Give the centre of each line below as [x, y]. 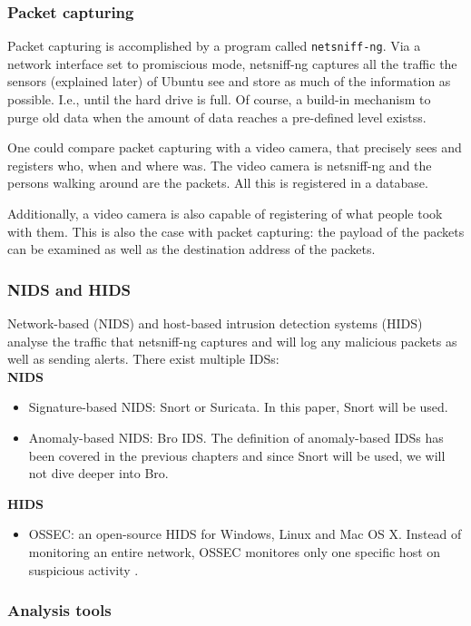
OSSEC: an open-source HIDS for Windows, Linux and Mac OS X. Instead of [245, 534]
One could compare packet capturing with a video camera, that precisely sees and [235, 147]
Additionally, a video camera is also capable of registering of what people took [225, 214]
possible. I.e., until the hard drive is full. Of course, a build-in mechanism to [219, 99]
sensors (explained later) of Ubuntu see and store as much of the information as [229, 81]
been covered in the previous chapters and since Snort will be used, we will [237, 455]
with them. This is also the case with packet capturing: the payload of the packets [236, 231]
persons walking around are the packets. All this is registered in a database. [218, 183]
